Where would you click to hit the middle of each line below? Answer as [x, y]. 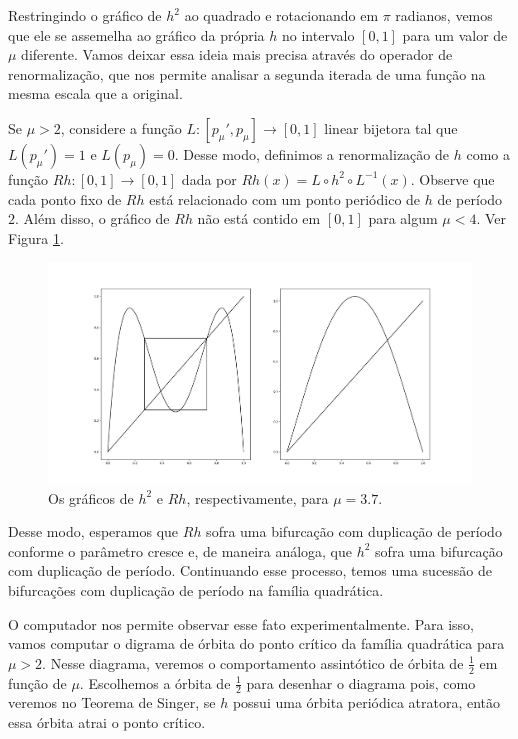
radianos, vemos [444, 15]
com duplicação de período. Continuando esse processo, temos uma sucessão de [250, 570]
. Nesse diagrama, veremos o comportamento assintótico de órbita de [253, 662]
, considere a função [121, 127]
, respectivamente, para [257, 497]
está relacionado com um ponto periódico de [285, 198]
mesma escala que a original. [95, 93]
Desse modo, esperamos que [93, 531]
